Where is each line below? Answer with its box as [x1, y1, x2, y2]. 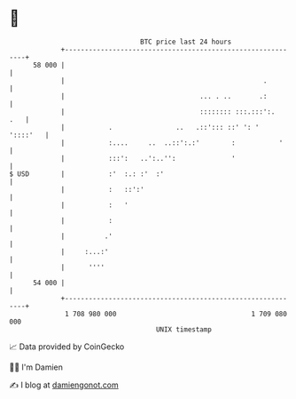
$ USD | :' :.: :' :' [9, 169, 165, 179]
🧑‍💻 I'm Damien [9, 362, 64, 372]
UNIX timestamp [155, 324, 213, 334]
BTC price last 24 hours [140, 37, 232, 46]
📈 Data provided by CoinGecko [9, 341, 125, 352]
